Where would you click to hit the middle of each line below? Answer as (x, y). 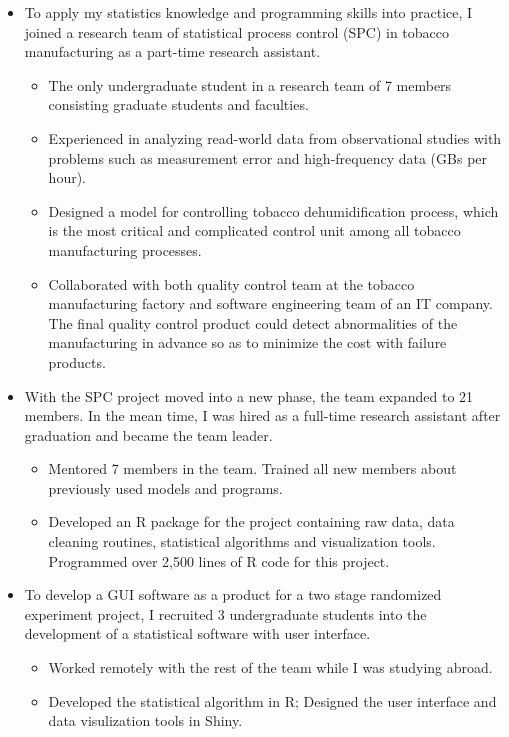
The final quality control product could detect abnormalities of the (253, 322)
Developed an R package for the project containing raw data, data (251, 521)
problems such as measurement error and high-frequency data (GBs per (268, 157)
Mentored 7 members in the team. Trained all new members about (252, 468)
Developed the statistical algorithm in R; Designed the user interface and (272, 700)
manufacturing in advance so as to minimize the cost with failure (247, 342)
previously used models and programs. (165, 487)
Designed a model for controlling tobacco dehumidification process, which (273, 210)
